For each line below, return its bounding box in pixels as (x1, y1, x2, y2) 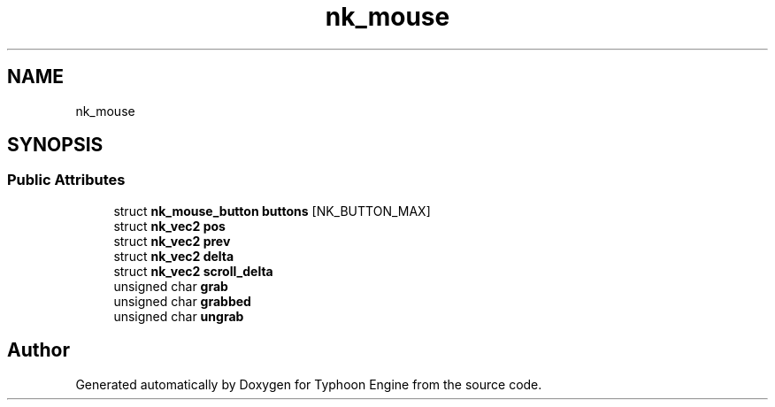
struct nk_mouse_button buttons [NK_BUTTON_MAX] (113, 203, 431, 219)
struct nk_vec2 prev (113, 233, 231, 249)
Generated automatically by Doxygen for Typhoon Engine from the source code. (75, 376, 542, 392)
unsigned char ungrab (113, 308, 244, 324)
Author (7, 339, 70, 362)
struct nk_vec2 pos (113, 218, 226, 234)
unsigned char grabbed (113, 293, 251, 309)
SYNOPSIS (7, 134, 104, 157)
